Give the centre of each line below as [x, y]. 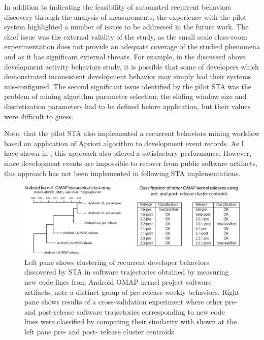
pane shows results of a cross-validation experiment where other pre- [131, 302]
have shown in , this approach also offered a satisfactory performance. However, [128, 153]
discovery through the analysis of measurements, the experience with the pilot [125, 16]
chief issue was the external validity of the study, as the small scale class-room [126, 36]
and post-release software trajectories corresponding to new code [125, 311]
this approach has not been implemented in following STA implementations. [122, 173]
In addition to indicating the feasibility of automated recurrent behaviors [118, 7]
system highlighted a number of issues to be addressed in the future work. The [126, 27]
